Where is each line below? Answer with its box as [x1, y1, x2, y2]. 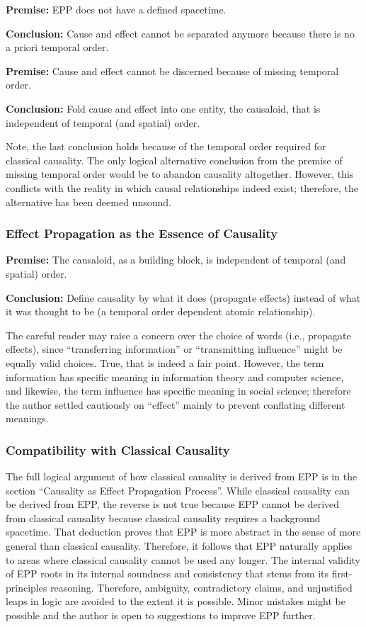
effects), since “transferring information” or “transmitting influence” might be [6, 341, 343, 356]
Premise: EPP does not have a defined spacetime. [6, 2, 227, 16]
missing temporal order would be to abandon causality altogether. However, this [6, 166, 354, 181]
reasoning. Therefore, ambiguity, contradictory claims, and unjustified [50, 580, 353, 594]
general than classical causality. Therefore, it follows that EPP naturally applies [6, 538, 353, 553]
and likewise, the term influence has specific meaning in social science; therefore [6, 383, 351, 398]
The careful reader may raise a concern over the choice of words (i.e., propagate [6, 327, 351, 342]
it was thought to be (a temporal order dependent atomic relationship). [6, 304, 316, 319]
